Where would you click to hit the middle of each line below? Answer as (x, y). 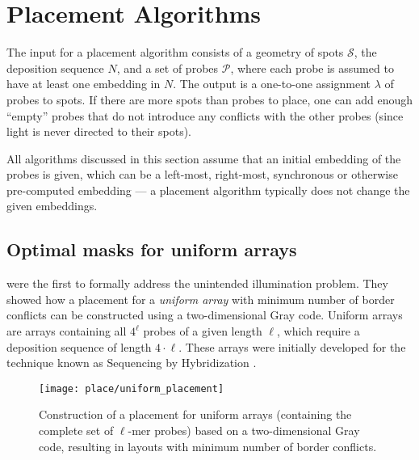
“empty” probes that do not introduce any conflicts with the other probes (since (205, 115)
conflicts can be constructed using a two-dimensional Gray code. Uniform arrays (205, 315)
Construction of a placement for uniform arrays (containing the (195, 414)
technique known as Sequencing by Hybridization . (132, 363)
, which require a (318, 331)
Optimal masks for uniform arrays (152, 249)
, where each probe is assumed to (312, 68)
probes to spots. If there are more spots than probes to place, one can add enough (210, 99)
